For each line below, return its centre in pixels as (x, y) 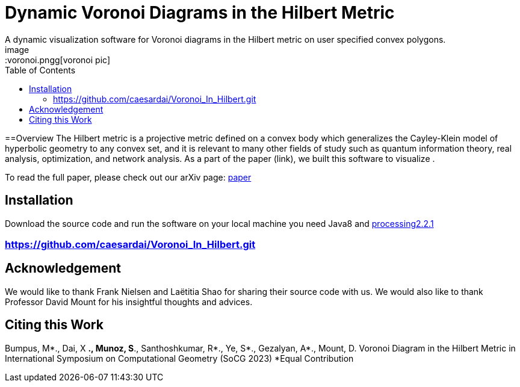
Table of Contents (40, 70)
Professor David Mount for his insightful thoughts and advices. (129, 302)
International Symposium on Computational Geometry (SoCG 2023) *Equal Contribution (179, 358)
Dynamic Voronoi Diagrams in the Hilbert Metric (200, 13)
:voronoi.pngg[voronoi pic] (57, 60)
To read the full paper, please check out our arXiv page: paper (128, 177)
